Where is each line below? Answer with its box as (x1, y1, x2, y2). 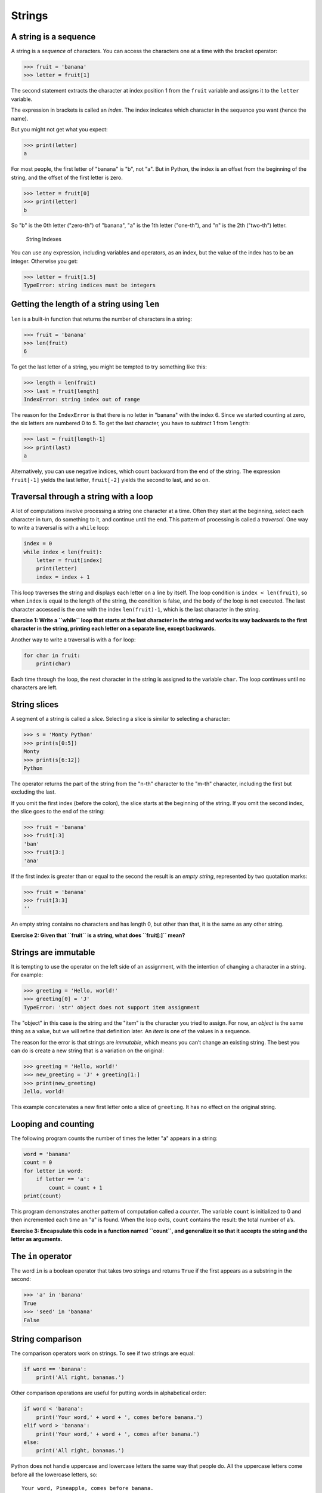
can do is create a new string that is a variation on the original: (11, 1047, 164, 1054)
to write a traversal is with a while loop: (11, 524, 110, 532)
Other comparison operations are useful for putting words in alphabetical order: (11, 1389, 206, 1397)
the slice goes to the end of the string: (11, 808, 105, 815)
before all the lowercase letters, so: (11, 1471, 98, 1478)
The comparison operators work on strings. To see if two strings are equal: (11, 1350, 195, 1357)
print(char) (36, 661, 72, 667)
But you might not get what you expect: (11, 125, 108, 133)
